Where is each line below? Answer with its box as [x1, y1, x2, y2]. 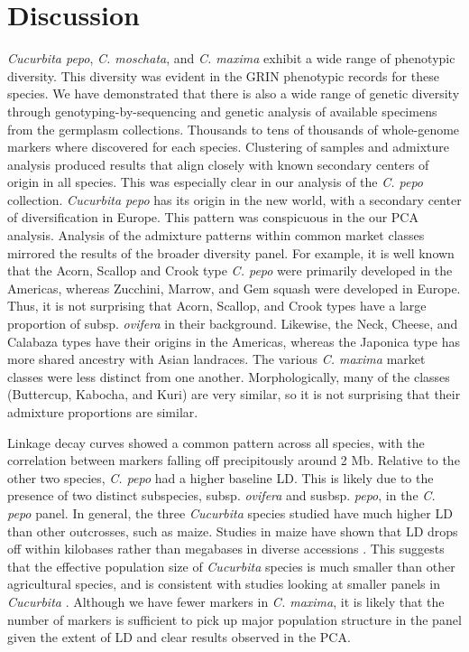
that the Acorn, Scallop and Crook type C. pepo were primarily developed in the [7, 261, 453, 280]
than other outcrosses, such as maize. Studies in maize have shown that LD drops [7, 521, 458, 540]
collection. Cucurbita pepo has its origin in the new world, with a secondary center [7, 190, 462, 209]
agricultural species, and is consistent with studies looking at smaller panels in [7, 574, 440, 593]
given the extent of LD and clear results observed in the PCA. [7, 628, 351, 647]
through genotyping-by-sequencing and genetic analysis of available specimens [7, 101, 437, 120]
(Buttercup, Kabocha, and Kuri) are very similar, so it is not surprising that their [7, 385, 461, 404]
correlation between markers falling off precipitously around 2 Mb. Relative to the [7, 451, 460, 470]
